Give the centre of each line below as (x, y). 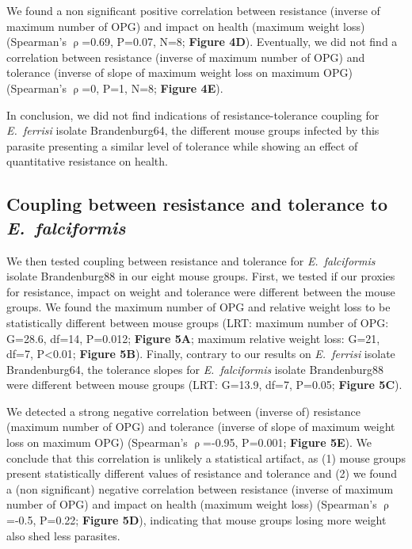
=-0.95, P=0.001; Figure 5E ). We (288, 442)
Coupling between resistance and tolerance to (197, 204)
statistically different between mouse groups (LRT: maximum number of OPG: (198, 322)
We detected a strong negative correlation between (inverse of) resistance (183, 411)
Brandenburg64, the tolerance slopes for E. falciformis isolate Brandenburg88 (195, 369)
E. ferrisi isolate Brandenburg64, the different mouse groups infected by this (193, 130)
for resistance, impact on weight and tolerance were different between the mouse (201, 291)
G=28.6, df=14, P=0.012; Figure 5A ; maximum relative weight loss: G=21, (193, 338)
